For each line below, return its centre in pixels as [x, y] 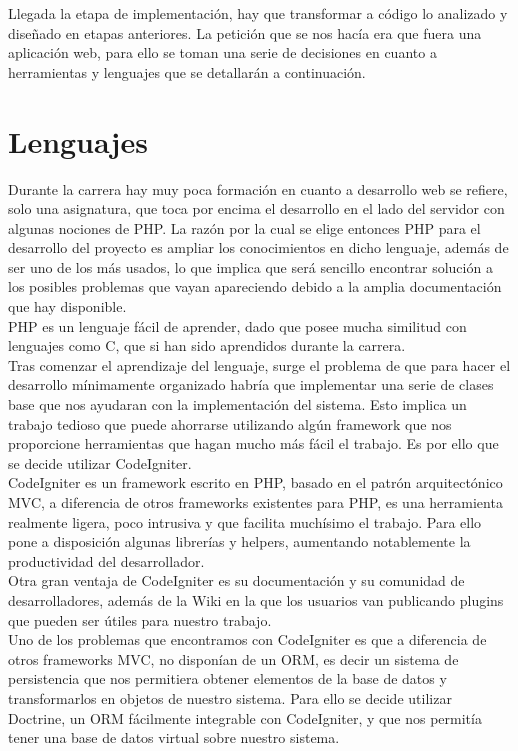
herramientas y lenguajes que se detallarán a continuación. [187, 71]
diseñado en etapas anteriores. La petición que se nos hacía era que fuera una [245, 32]
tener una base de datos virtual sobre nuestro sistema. [174, 737]
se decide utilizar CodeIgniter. [100, 462]
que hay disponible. [67, 306]
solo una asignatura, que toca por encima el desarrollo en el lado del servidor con [256, 208]
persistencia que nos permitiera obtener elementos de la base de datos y [227, 678]
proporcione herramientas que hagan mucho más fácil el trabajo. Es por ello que [253, 443]
